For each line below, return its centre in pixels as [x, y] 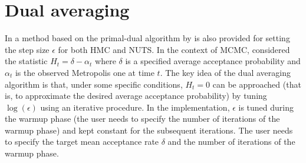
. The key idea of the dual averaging [225, 72]
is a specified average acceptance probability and [213, 61]
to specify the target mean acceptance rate [82, 142]
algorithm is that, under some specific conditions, [94, 84]
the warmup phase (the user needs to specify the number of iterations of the [142, 119]
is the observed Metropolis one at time [85, 72]
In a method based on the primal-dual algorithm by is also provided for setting [147, 38]
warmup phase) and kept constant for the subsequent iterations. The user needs [149, 130]
